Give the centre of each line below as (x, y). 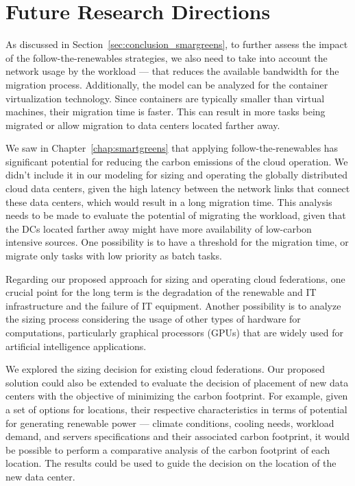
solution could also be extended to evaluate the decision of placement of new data (177, 382)
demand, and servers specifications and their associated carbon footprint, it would (177, 436)
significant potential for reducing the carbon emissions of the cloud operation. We (177, 161)
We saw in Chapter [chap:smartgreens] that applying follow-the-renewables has (172, 148)
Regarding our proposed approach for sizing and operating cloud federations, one (175, 278)
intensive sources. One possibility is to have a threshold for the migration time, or (177, 242)
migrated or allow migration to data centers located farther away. (143, 125)
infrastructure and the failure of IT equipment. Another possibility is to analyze (173, 305)
